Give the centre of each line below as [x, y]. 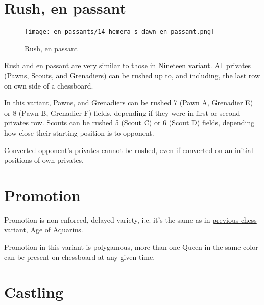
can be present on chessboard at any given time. [80, 257]
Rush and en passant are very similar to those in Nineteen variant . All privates [128, 65]
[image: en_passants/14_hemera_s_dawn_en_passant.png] [120, 32]
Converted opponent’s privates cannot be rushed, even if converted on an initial [129, 150]
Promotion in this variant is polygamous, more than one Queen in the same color [131, 247]
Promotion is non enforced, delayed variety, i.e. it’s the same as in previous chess [130, 219]
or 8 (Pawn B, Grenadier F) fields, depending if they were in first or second [122, 112]
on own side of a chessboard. [49, 85]
